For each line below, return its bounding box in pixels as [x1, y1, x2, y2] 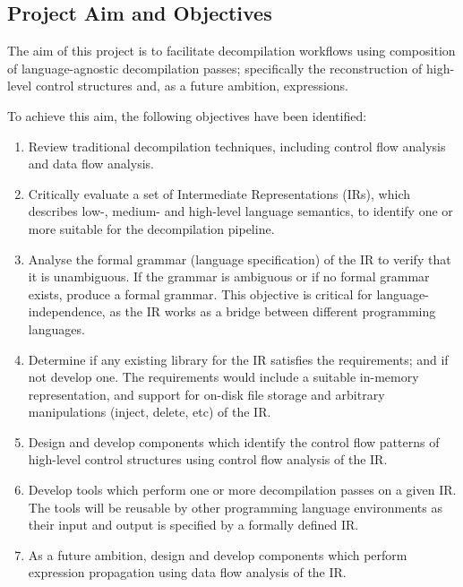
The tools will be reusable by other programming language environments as [28, 497, 442, 516]
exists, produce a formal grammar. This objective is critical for [28, 284, 373, 303]
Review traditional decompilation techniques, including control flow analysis [28, 136, 446, 155]
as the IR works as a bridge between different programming [109, 302, 436, 321]
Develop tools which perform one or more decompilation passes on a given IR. [28, 480, 457, 499]
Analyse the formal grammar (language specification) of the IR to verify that [28, 249, 451, 268]
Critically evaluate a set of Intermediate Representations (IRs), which [28, 184, 411, 203]
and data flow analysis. [28, 154, 154, 173]
